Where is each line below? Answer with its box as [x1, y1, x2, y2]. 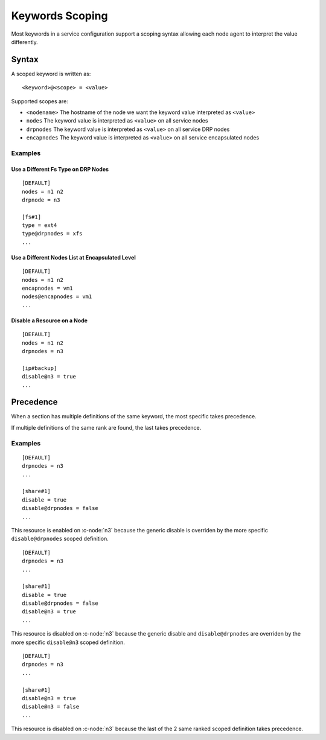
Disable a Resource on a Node [11, 317, 88, 324]
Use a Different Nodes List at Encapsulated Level [11, 254, 136, 261]
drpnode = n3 [22, 196, 60, 203]
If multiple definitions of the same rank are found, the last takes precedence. [11, 424, 202, 431]
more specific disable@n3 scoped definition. [11, 639, 125, 646]
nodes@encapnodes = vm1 [22, 293, 92, 300]
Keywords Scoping [11, 9, 108, 22]
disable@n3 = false [22, 703, 80, 710]
